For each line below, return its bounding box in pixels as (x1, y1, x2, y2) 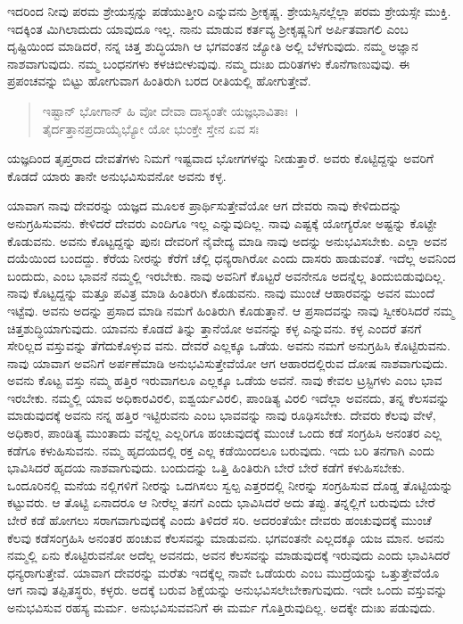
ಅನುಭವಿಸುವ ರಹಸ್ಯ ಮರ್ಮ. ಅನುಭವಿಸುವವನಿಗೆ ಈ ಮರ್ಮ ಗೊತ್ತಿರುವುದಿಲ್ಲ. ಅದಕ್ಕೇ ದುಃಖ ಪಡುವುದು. (7, 598, 435, 616)
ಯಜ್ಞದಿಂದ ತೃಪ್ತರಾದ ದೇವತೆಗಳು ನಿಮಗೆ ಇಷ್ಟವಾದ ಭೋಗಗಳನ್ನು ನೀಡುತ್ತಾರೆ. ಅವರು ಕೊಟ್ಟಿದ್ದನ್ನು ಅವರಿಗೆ (7, 149, 434, 168)
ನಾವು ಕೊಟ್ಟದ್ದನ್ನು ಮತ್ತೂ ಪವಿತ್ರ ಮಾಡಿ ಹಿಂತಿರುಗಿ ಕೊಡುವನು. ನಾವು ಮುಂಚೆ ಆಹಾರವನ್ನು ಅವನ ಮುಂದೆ (7, 283, 434, 302)
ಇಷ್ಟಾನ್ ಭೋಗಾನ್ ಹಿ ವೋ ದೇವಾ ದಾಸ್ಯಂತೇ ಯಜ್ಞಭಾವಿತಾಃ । (42, 101, 300, 119)
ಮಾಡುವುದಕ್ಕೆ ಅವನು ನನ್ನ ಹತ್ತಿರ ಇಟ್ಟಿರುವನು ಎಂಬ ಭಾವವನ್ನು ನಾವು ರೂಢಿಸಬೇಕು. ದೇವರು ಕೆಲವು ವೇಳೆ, (7, 406, 436, 424)
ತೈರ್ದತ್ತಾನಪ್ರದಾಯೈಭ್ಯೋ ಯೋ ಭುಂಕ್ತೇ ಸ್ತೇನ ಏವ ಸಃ (42, 119, 259, 137)
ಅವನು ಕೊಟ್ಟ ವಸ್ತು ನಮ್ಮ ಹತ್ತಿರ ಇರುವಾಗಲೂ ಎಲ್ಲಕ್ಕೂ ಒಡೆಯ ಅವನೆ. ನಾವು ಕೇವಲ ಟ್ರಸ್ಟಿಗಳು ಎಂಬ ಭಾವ (7, 371, 442, 390)
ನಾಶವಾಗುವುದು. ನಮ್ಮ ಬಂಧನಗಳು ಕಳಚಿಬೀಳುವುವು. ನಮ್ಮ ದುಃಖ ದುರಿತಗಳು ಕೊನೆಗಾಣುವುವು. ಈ (7, 53, 410, 72)
